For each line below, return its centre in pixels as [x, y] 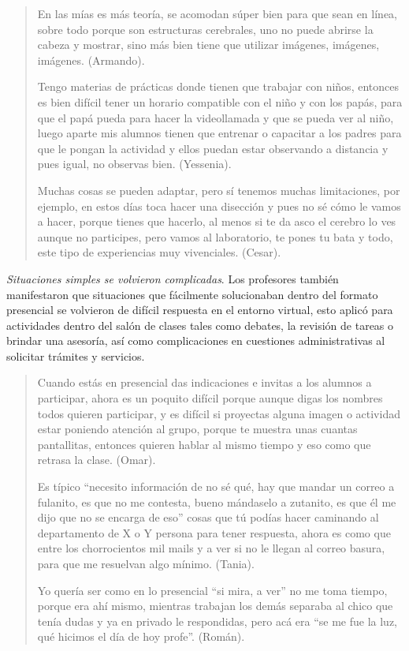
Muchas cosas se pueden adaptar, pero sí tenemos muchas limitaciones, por [219, 190]
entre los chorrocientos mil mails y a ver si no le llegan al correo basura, [211, 548]
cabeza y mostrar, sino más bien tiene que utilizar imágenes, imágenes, [208, 45]
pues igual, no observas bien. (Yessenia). [134, 164]
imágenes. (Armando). [91, 60]
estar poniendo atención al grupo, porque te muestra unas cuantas [197, 429]
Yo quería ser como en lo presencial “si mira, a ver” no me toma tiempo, [212, 590]
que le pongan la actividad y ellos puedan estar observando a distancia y [213, 148]
